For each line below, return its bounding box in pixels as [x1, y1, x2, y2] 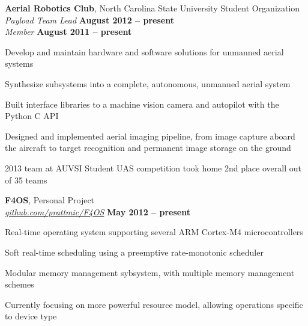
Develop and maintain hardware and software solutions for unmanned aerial [5, 45, 284, 58]
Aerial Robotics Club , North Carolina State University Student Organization [5, 2, 300, 14]
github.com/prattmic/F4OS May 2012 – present [5, 205, 190, 218]
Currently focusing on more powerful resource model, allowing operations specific [5, 298, 303, 310]
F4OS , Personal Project [5, 194, 95, 206]
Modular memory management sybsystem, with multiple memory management [5, 266, 295, 278]
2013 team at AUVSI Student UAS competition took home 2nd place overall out [5, 161, 301, 174]
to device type [5, 310, 57, 322]
